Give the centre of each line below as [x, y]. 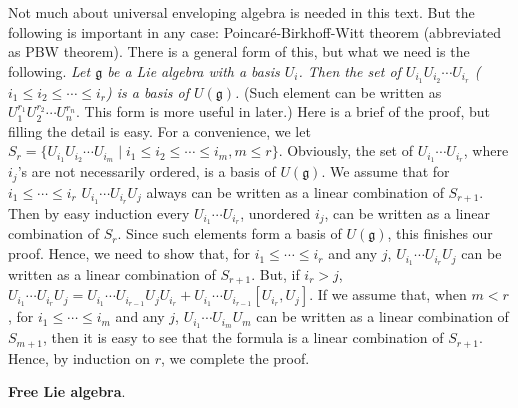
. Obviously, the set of [346, 150]
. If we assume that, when [388, 294]
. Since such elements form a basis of [229, 233]
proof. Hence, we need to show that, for [129, 253]
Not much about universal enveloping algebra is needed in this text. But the [241, 12]
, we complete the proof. [235, 357]
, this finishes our [440, 233]
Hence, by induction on [79, 357]
